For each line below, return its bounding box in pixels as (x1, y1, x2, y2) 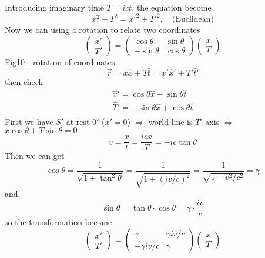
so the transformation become (5, 215, 112, 228)
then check (5, 75, 43, 87)
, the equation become (132, 1, 212, 13)
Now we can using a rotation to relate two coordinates (5, 23, 200, 36)
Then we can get (5, 150, 65, 162)
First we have (5, 115, 53, 127)
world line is (149, 115, 193, 127)
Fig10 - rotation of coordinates (5, 55, 115, 67)
